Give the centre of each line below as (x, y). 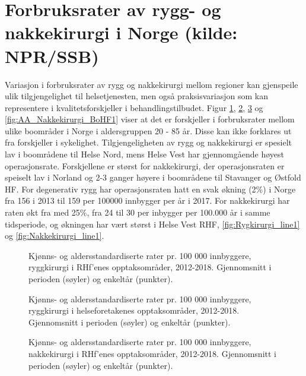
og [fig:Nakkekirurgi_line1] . (55, 236)
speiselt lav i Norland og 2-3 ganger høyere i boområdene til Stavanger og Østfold (153, 177)
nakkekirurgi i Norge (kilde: (121, 32)
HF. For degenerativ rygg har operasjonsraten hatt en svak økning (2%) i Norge (150, 189)
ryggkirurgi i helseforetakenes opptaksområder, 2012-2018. (134, 310)
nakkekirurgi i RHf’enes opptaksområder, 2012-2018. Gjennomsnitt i (152, 353)
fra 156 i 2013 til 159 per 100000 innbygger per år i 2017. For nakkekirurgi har (147, 200)
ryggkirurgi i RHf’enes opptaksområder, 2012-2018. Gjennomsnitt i (150, 267)
